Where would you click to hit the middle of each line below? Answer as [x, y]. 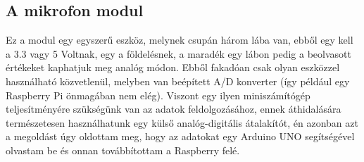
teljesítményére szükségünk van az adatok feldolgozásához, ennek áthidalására [174, 109]
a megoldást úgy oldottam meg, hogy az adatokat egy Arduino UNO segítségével [180, 136]
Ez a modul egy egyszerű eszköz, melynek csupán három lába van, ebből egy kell [180, 40]
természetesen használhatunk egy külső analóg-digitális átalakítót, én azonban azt [182, 122]
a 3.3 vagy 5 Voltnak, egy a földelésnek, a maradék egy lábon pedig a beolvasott [178, 53]
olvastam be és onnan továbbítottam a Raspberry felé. [123, 150]
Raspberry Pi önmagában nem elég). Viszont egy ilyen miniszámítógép [158, 95]
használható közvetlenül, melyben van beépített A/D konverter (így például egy [178, 81]
